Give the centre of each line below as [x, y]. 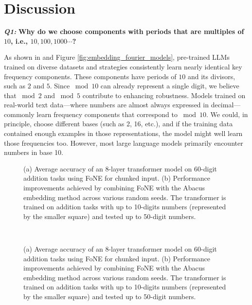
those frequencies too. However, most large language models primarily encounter [124, 143]
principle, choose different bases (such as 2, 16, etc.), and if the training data [118, 124]
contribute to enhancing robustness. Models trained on [164, 95]
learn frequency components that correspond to [107, 114]
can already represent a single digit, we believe [170, 86]
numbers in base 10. [34, 152]
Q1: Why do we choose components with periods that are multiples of [124, 31]
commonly [19, 114]
